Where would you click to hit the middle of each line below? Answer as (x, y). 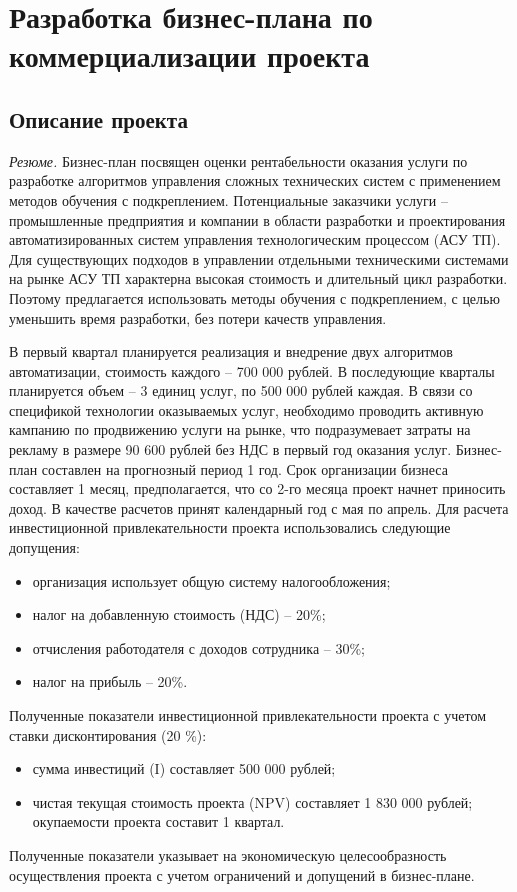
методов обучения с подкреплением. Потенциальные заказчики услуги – (228, 199)
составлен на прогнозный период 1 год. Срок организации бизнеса (244, 468)
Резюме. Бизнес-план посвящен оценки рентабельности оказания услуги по (238, 160)
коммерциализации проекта (189, 55)
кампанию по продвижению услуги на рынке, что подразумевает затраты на (240, 429)
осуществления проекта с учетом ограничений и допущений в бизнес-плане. (242, 874)
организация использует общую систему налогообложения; (211, 580)
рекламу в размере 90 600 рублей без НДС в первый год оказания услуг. (230, 449)
